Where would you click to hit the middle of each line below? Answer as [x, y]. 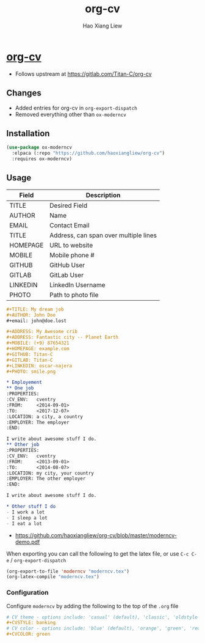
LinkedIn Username [77, 285]
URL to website [71, 245]
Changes [24, 93]
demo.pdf [27, 542]
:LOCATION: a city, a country [45, 417]
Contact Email [70, 225]
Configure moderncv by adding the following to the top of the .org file [92, 606]
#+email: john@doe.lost [37, 321]
